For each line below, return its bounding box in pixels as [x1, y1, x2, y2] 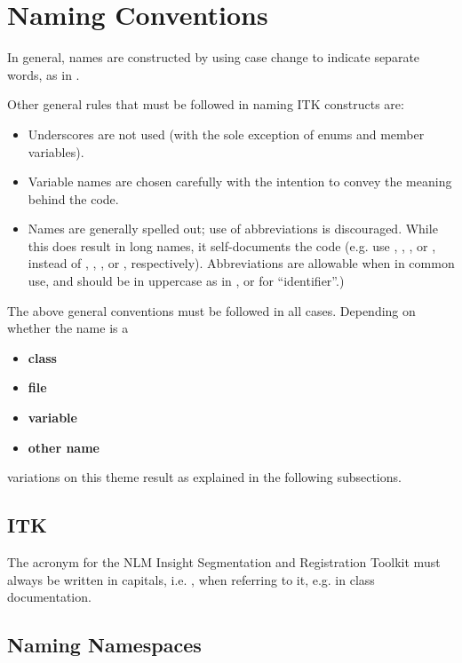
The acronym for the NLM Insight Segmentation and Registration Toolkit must [7, 553, 441, 572]
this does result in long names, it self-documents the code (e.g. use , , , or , [28, 236, 436, 255]
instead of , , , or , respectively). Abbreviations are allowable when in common [28, 254, 455, 272]
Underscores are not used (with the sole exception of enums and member [28, 124, 425, 143]
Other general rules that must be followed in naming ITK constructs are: [7, 95, 404, 114]
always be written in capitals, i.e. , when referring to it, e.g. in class [7, 570, 375, 588]
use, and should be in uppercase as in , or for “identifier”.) [28, 272, 345, 290]
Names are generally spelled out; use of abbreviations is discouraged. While [28, 219, 438, 238]
